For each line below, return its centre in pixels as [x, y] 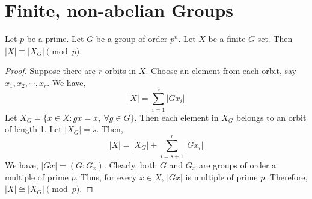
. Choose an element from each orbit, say [221, 71]
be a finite [227, 39]
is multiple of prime [222, 176]
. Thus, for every [106, 176]
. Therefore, [286, 176]
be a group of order [132, 39]
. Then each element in [176, 117]
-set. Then [274, 39]
